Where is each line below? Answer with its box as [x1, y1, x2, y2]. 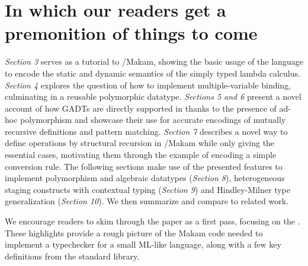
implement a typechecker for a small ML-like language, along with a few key [5, 238, 281, 251]
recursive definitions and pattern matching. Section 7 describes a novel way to [5, 125, 288, 137]
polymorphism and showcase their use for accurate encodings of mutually [20, 113, 286, 126]
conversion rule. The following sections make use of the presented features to [5, 160, 283, 172]
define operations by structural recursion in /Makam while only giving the [5, 137, 275, 149]
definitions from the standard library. [5, 249, 140, 262]
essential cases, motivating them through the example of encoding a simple [5, 148, 277, 161]
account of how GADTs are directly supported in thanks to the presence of [5, 102, 277, 114]
